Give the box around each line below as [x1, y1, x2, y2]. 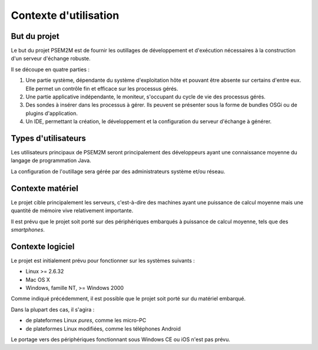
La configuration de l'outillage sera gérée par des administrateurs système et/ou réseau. [11, 168, 226, 175]
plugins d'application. [25, 110, 78, 117]
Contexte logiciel [11, 242, 75, 252]
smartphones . [11, 226, 45, 233]
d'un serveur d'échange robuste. [11, 55, 91, 62]
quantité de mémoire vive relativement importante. [11, 207, 134, 214]
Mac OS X [25, 276, 50, 283]
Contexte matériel [11, 183, 79, 193]
